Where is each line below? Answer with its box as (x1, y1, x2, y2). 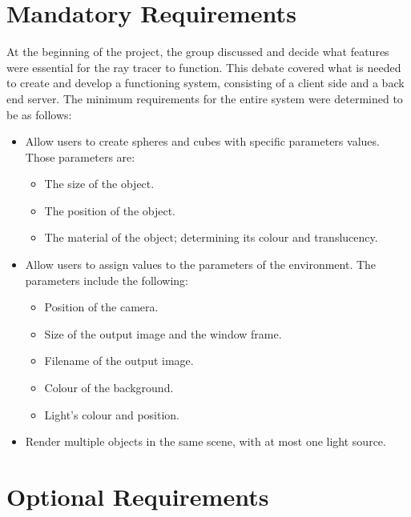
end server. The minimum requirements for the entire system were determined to (6, 90, 403, 106)
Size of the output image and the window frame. (44, 325, 282, 342)
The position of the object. (44, 202, 176, 218)
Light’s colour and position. (44, 406, 180, 423)
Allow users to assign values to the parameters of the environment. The (25, 256, 377, 273)
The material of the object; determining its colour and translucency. (44, 229, 378, 246)
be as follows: (6, 106, 72, 122)
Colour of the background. (44, 379, 174, 396)
